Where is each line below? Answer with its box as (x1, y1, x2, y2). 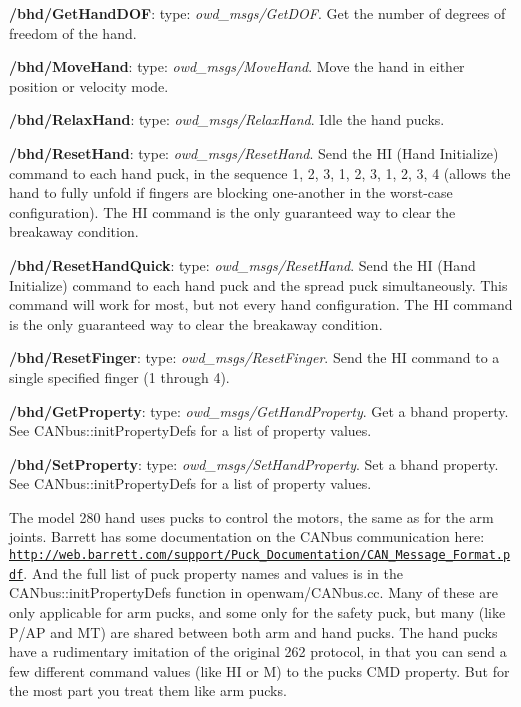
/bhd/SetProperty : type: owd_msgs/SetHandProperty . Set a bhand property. (9, 453, 499, 474)
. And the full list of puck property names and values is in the (23, 562, 403, 583)
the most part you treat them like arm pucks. (9, 680, 287, 701)
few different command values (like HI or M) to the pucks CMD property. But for (9, 660, 510, 681)
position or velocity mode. (9, 75, 169, 96)
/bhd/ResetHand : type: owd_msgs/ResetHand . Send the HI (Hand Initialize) (9, 142, 499, 163)
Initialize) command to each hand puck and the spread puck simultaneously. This (9, 274, 508, 295)
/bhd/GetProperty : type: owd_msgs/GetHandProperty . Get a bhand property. (9, 400, 509, 421)
